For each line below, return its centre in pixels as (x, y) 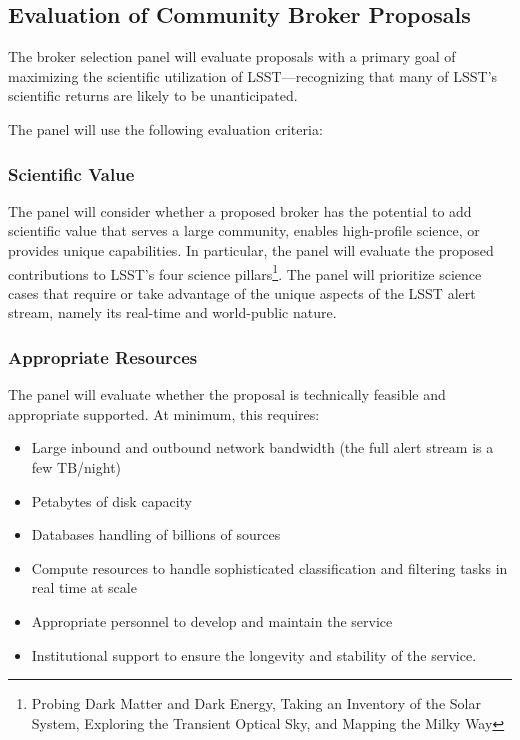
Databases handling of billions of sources (156, 534)
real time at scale (84, 587)
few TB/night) (76, 467)
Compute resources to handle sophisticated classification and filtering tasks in (269, 567)
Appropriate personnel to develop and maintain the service (212, 620)
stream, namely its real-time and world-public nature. (172, 312)
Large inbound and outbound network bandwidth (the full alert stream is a (262, 447)
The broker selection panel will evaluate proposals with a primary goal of (232, 56)
